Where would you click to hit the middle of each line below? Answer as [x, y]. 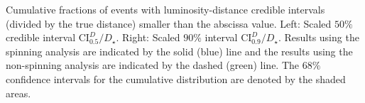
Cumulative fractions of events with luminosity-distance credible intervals [165, 9]
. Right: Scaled [148, 37]
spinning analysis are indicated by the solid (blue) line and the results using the [179, 51]
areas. [18, 93]
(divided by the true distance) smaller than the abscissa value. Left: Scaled [169, 23]
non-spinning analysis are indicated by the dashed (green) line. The [153, 65]
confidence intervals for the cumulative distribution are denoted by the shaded [176, 78]
